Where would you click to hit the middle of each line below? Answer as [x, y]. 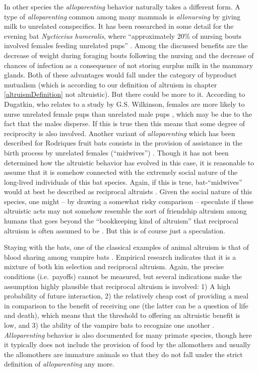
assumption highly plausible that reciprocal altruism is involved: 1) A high [117, 286]
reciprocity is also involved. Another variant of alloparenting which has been [120, 133]
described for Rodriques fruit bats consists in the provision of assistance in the [123, 143]
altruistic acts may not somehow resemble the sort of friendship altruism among [126, 211]
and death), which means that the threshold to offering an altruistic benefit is [122, 315]
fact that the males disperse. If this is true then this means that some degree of [125, 123]
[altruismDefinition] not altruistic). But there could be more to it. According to [125, 94]
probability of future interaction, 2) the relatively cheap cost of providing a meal [126, 296]
